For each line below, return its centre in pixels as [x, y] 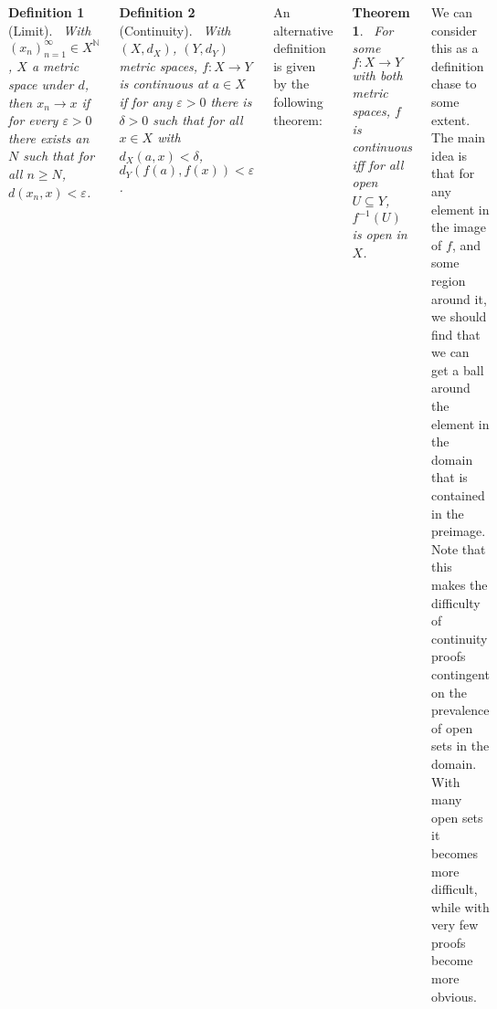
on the [449, 692]
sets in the [460, 746]
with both [377, 74]
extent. [451, 119]
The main [459, 137]
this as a [455, 48]
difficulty [456, 602]
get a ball [458, 369]
